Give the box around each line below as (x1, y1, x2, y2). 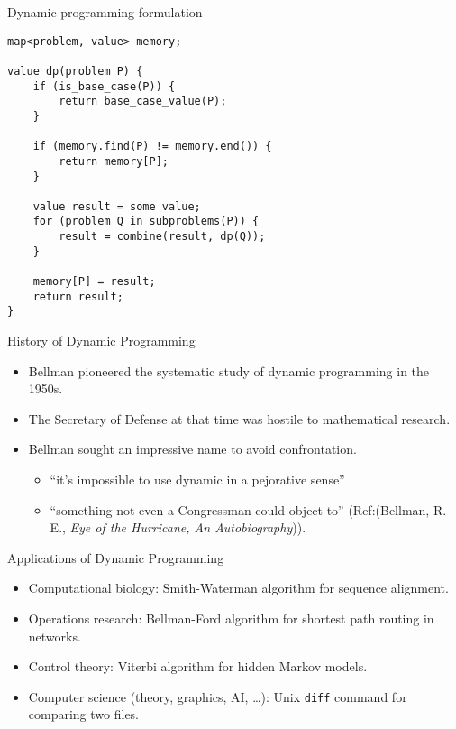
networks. (28, 626, 81, 645)
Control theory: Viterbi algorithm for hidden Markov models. (28, 657, 368, 676)
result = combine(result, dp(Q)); (59, 230, 266, 244)
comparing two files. (28, 705, 140, 724)
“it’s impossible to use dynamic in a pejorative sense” (50, 470, 345, 489)
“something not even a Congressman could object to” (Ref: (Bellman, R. (50, 500, 447, 519)
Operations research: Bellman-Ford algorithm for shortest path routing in (28, 609, 434, 627)
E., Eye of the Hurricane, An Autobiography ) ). (50, 518, 306, 537)
